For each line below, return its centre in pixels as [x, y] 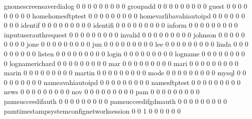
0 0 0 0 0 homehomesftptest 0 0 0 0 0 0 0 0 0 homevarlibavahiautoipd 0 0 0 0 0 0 [125, 15]
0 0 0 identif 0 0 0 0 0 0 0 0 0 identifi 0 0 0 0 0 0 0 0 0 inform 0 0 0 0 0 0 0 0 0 [121, 25]
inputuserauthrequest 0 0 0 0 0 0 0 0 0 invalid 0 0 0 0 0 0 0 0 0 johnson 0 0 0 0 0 [124, 34]
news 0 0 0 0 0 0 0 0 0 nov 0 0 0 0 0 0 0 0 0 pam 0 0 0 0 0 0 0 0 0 [102, 92]
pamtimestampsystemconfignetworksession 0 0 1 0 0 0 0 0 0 [92, 110]
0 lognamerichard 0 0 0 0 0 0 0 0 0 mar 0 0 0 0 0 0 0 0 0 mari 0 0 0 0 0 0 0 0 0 [121, 63]
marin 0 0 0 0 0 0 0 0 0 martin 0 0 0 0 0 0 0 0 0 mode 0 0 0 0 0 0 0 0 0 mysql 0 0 [125, 73]
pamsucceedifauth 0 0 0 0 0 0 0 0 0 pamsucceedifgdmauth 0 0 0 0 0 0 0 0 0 [116, 101]
